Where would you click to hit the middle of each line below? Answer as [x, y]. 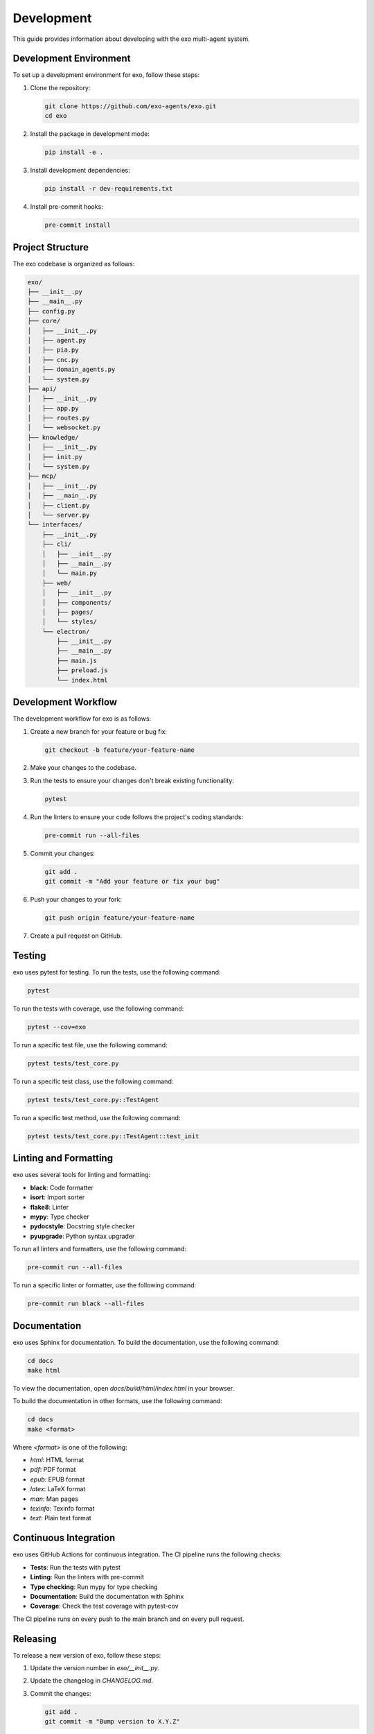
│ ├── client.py [59, 505]
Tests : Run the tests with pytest [75, 1567]
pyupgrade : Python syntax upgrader [82, 1236]
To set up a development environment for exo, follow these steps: [106, 75]
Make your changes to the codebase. [83, 768]
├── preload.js [82, 670]
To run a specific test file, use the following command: [90, 1045]
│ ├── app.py [53, 408]
